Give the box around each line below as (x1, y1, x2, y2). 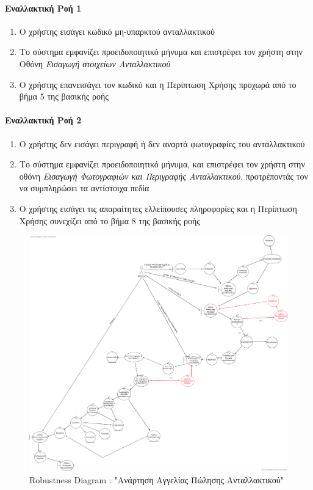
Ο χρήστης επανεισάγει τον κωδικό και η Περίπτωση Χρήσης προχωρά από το (19, 78, 297, 90)
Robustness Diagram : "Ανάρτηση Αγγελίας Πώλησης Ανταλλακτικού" (29, 473, 284, 486)
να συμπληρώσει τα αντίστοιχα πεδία (19, 181, 149, 194)
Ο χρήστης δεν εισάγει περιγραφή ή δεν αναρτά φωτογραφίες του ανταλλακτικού (19, 137, 305, 150)
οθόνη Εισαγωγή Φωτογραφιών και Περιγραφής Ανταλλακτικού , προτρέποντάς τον (19, 169, 308, 182)
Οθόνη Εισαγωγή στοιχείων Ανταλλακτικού (19, 57, 170, 70)
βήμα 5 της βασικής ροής (19, 90, 109, 103)
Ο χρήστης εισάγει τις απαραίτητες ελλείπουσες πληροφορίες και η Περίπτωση (19, 202, 297, 214)
